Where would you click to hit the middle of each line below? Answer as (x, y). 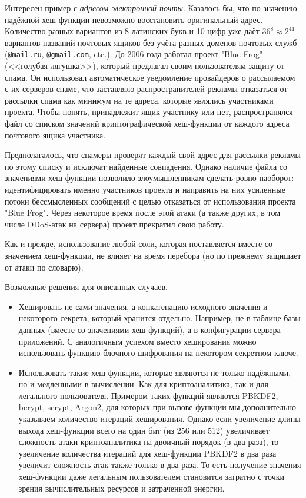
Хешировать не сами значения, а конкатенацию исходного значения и (143, 306)
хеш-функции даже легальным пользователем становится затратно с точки (151, 476)
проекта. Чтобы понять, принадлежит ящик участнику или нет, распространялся (149, 112)
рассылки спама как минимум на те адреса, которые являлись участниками (139, 100)
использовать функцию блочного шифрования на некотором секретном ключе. (158, 353)
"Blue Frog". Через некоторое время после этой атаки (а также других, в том (143, 212)
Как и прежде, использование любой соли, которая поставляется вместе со (139, 244)
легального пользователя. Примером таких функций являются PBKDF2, (148, 395)
